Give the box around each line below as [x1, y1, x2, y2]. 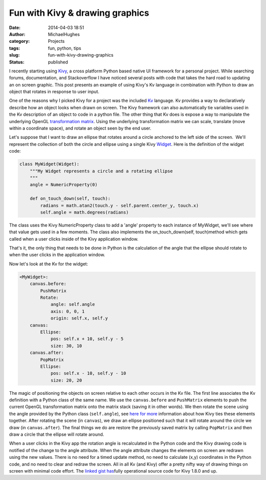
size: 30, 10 [50, 343, 82, 349]
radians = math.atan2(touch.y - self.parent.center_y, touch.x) [40, 202, 199, 208]
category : [9, 38, 30, 44]
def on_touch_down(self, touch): [30, 196, 111, 201]
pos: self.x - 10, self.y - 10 [50, 371, 127, 376]
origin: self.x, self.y [50, 316, 108, 321]
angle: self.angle [50, 302, 96, 307]
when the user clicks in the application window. [9, 252, 105, 258]
